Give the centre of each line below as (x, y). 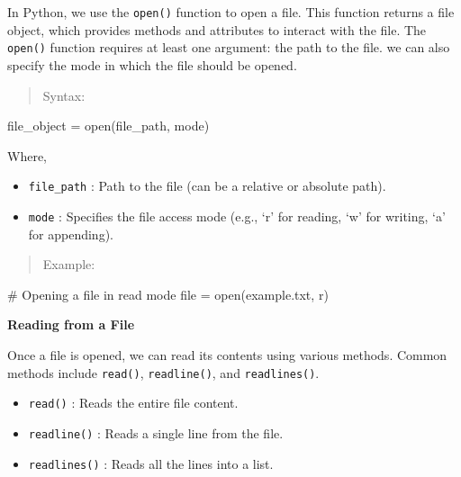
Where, (27, 155)
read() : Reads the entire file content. (133, 403)
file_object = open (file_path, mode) (108, 126)
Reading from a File (71, 324)
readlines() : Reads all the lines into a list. (151, 463)
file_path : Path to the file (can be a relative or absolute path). (207, 186)
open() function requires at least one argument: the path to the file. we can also (229, 47)
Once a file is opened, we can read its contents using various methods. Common (227, 354)
